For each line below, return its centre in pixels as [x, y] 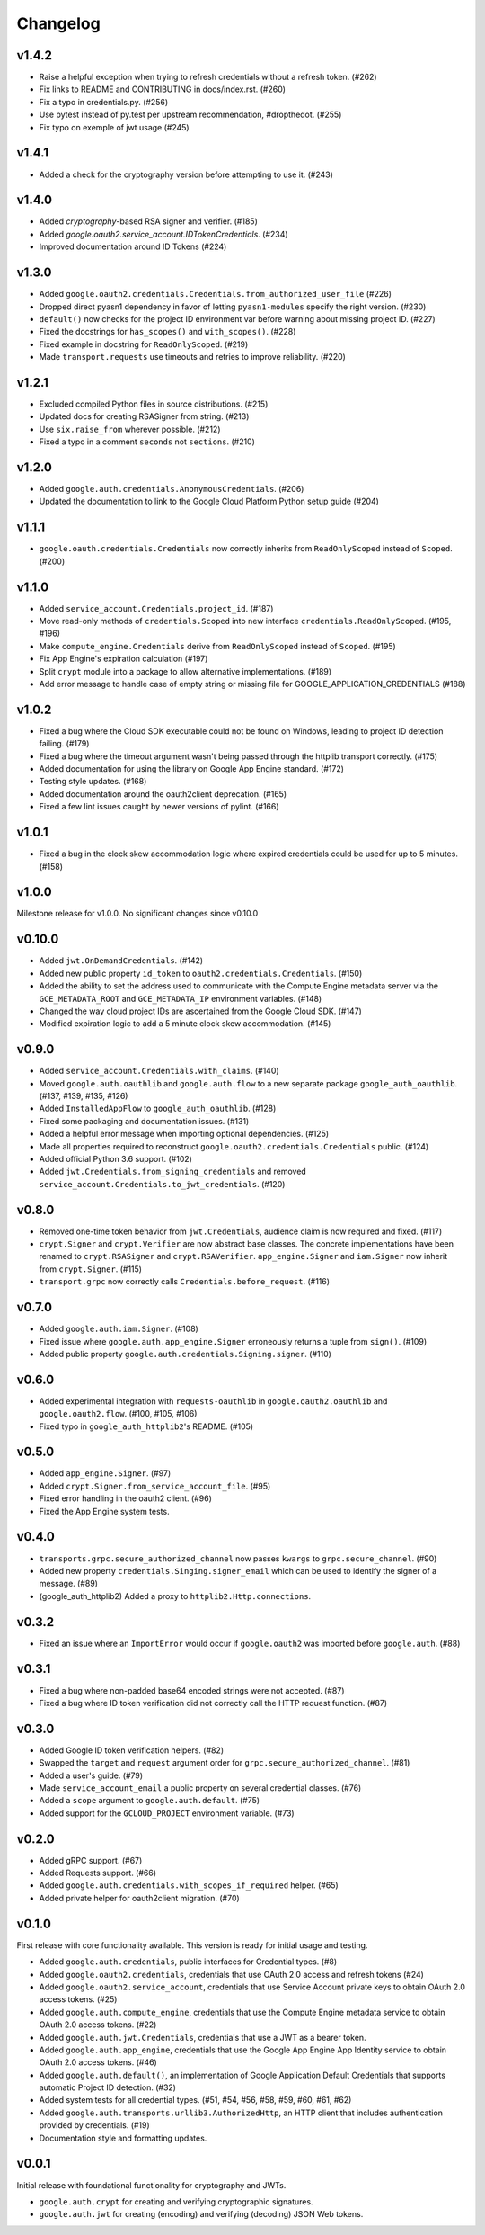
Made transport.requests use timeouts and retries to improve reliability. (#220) [192, 357]
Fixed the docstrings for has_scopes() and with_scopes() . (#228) [168, 332]
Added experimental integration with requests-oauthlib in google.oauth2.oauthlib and [213, 1401]
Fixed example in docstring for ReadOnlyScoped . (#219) [144, 344]
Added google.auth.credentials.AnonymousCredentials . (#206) [172, 489]
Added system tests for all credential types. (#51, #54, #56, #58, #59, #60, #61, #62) [195, 2100]
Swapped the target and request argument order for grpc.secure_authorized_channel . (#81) [225, 1763]
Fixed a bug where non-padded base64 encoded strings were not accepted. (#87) [192, 1690]
